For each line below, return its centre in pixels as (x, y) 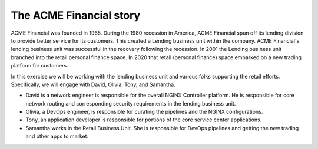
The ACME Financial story (76, 15)
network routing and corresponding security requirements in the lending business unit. (131, 103)
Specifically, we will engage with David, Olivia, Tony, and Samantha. (93, 84)
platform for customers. (39, 66)
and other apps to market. (57, 136)
